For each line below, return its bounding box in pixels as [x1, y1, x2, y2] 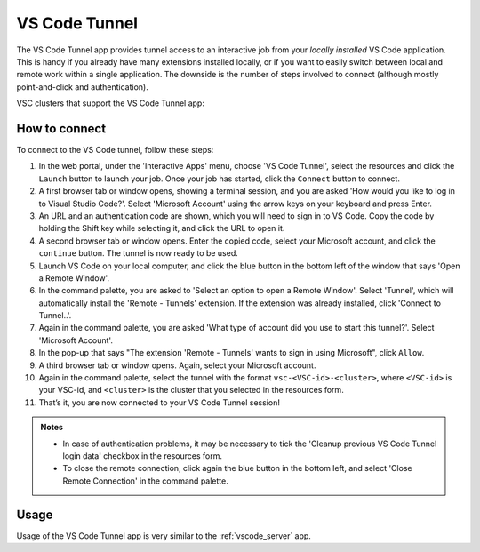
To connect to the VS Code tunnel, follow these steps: [16, 145, 214, 156]
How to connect [16, 121, 107, 136]
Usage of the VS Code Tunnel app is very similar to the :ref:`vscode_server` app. [16, 530, 311, 541]
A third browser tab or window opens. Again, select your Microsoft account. [38, 360, 316, 371]
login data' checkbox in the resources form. [62, 451, 222, 461]
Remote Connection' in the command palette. [62, 476, 228, 486]
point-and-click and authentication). [16, 81, 148, 92]
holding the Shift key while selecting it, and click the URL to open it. [38, 223, 285, 234]
